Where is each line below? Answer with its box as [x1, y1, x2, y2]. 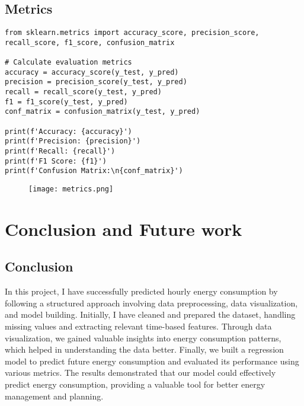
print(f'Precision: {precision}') [5, 137, 141, 146]
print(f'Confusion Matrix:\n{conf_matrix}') [5, 167, 183, 175]
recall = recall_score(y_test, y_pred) [5, 88, 162, 97]
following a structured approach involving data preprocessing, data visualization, [5, 296, 298, 309]
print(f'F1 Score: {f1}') [5, 156, 107, 165]
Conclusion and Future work [5, 216, 242, 241]
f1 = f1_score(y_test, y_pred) [5, 97, 128, 106]
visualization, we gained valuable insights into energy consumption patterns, [5, 331, 281, 344]
